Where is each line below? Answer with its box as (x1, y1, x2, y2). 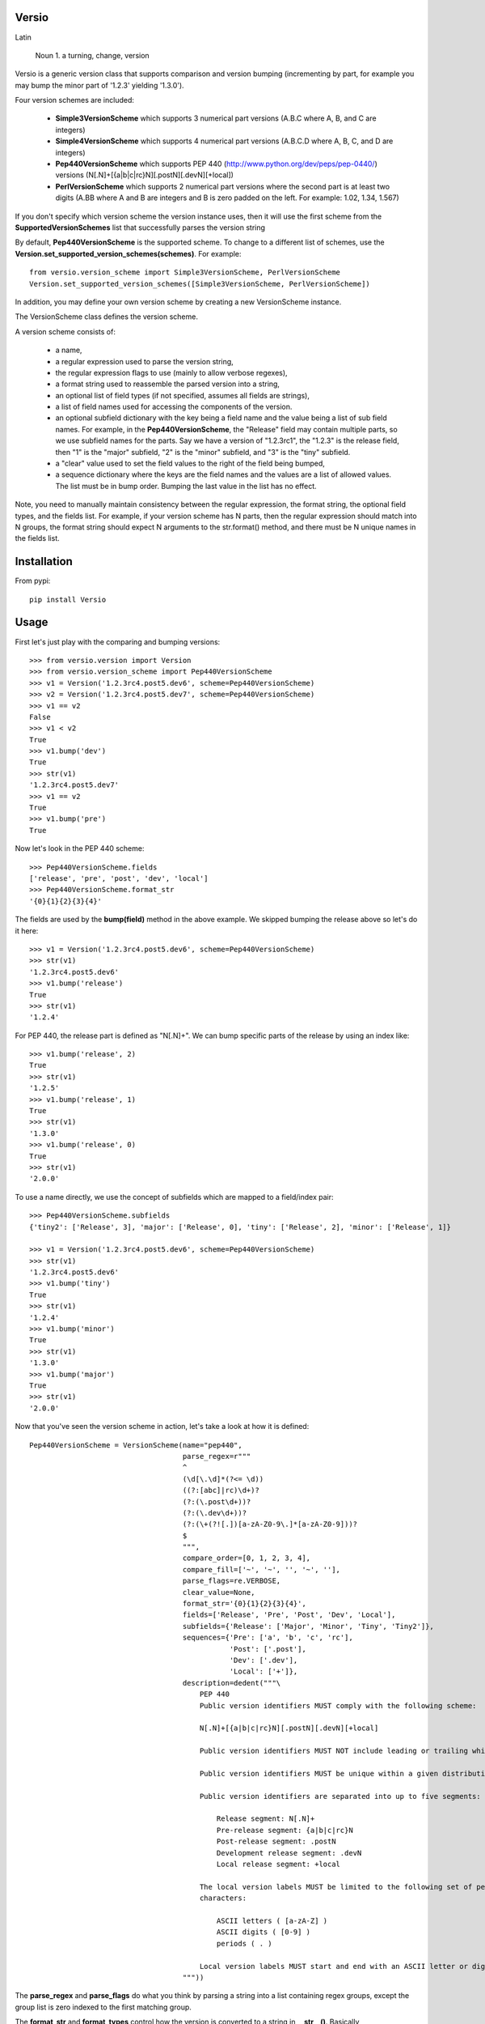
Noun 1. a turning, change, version (35, 50, 150, 60)
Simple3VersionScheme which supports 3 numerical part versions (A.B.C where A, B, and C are (55, 113, 377, 123)
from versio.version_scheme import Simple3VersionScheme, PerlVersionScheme (29, 268, 341, 277)
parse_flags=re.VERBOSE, (182, 1576, 281, 1586)
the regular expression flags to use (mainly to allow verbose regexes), (55, 368, 288, 377)
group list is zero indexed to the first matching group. (15, 2002, 192, 2012)
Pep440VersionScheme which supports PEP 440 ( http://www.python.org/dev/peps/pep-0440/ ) (55, 159, 377, 169)
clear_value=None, (182, 1588, 255, 1597)
